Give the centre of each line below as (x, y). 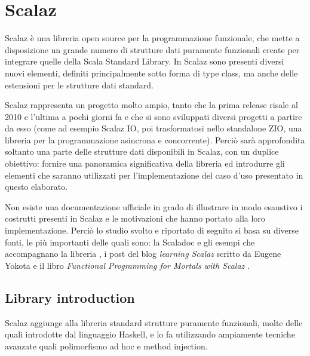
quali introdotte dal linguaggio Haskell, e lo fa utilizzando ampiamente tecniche (150, 334)
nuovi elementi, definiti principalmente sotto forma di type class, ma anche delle (151, 73)
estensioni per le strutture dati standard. (79, 85)
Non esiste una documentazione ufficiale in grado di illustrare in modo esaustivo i (154, 206)
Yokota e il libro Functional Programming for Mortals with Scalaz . (127, 265)
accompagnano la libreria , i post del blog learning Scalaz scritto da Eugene (143, 254)
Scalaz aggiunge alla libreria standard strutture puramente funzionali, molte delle (154, 322)
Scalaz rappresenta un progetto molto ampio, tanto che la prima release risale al (151, 105)
